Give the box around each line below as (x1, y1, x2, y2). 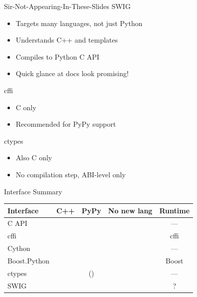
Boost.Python (7, 255, 50, 265)
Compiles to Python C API (15, 51, 100, 62)
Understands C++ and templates (15, 35, 118, 45)
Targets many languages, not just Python (15, 18, 143, 28)
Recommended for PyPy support (15, 119, 116, 129)
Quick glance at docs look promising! (15, 68, 129, 79)
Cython (7, 243, 30, 253)
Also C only (15, 152, 52, 163)
